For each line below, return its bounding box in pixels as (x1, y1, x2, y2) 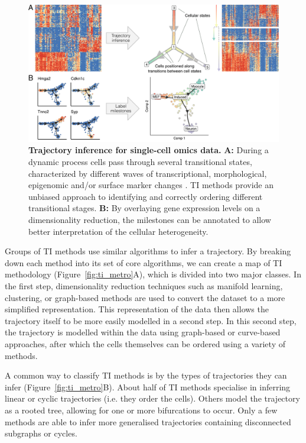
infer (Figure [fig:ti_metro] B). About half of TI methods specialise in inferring (5, 380, 291, 393)
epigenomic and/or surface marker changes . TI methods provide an (28, 179, 274, 191)
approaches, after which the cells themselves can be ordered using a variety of (5, 337, 285, 350)
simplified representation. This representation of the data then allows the (5, 303, 269, 315)
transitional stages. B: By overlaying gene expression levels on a (28, 202, 261, 214)
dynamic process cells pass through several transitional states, (28, 156, 252, 168)
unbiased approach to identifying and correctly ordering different (28, 190, 263, 202)
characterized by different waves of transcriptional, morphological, (28, 167, 267, 179)
